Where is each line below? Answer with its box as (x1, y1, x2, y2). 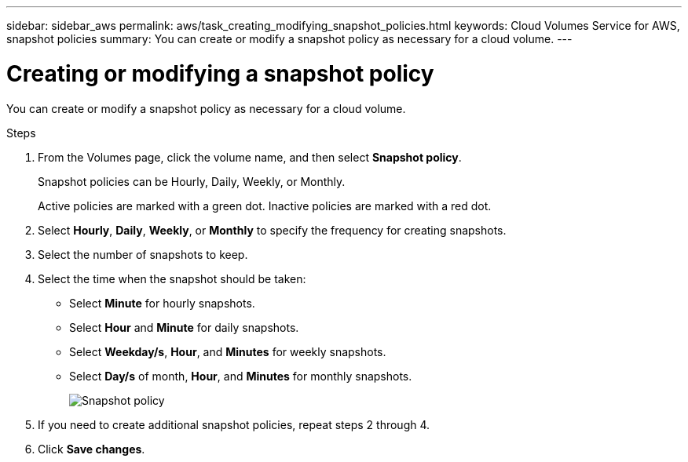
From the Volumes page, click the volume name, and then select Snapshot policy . (38, 150, 462, 164)
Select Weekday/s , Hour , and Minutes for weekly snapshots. (69, 344, 386, 358)
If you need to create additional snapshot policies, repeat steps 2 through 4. (38, 417, 430, 431)
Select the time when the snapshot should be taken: (38, 271, 306, 286)
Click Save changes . (38, 442, 145, 456)
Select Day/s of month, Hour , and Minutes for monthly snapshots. (69, 369, 412, 383)
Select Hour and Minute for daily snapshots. (69, 320, 299, 334)
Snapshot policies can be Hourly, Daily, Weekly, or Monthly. (38, 174, 346, 188)
